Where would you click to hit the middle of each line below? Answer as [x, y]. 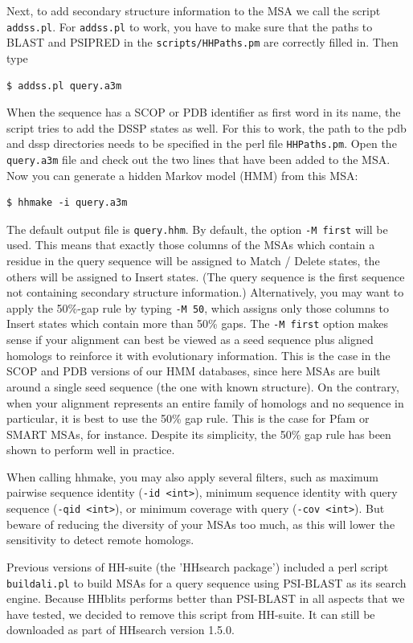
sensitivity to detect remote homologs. [100, 540]
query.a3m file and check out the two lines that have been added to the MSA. [198, 159]
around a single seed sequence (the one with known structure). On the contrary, [203, 386]
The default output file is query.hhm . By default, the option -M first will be [197, 229]
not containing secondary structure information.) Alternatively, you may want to [205, 292]
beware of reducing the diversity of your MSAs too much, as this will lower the [201, 524]
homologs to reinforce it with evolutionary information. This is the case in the [198, 355]
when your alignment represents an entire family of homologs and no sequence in [205, 402]
